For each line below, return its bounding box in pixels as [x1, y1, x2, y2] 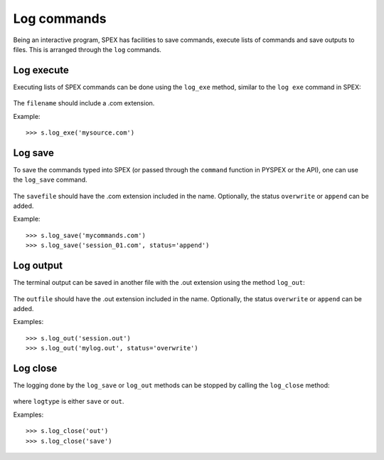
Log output [13, 260, 63, 272]
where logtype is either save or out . [13, 397, 124, 406]
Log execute [13, 64, 69, 76]
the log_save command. [13, 175, 88, 184]
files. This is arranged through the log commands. [13, 45, 161, 53]
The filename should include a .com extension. [13, 99, 155, 108]
